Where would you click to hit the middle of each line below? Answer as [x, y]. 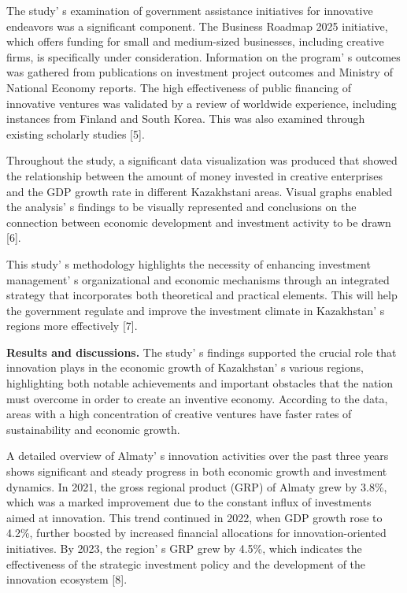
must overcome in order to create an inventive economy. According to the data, [197, 398]
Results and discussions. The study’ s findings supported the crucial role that [202, 352]
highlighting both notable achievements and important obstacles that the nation [200, 383]
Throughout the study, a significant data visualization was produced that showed [202, 160]
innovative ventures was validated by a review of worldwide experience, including [202, 103]
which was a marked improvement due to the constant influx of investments [189, 502]
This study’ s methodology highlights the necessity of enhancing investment [189, 263]
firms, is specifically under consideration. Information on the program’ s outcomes [203, 56]
